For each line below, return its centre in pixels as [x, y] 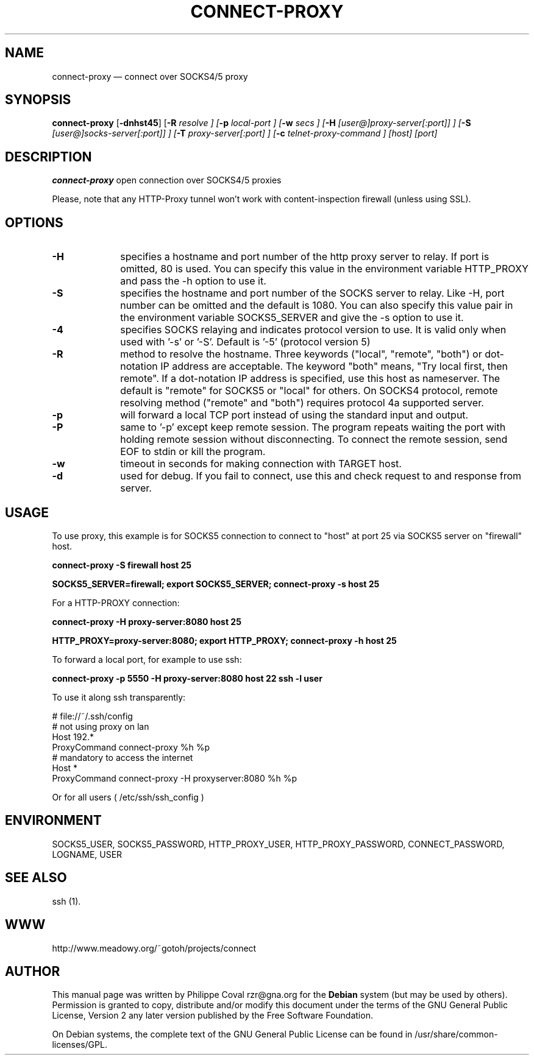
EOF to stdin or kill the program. [193, 452]
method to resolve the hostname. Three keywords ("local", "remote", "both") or [301, 354]
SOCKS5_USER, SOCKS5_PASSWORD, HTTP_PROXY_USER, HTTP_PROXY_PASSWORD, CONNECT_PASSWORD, [278, 844]
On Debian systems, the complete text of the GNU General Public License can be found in [232, 1034]
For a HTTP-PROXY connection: [116, 602]
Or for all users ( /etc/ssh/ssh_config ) [128, 797]
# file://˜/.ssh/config [92, 716]
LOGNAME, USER [87, 854]
